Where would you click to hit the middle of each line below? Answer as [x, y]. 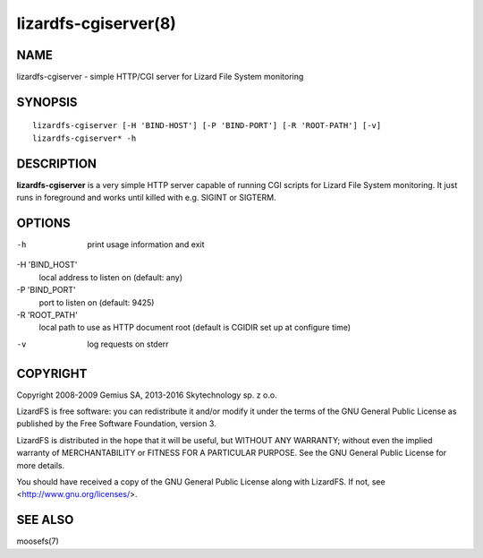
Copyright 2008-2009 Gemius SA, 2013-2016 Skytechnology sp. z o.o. [147, 395]
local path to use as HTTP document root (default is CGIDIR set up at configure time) [195, 328]
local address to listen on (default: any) [111, 277]
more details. [41, 465]
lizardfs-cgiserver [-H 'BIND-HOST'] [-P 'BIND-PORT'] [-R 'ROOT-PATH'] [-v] [207, 126]
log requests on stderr [128, 344]
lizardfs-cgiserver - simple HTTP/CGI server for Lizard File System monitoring [160, 77]
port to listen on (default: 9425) [97, 302]
